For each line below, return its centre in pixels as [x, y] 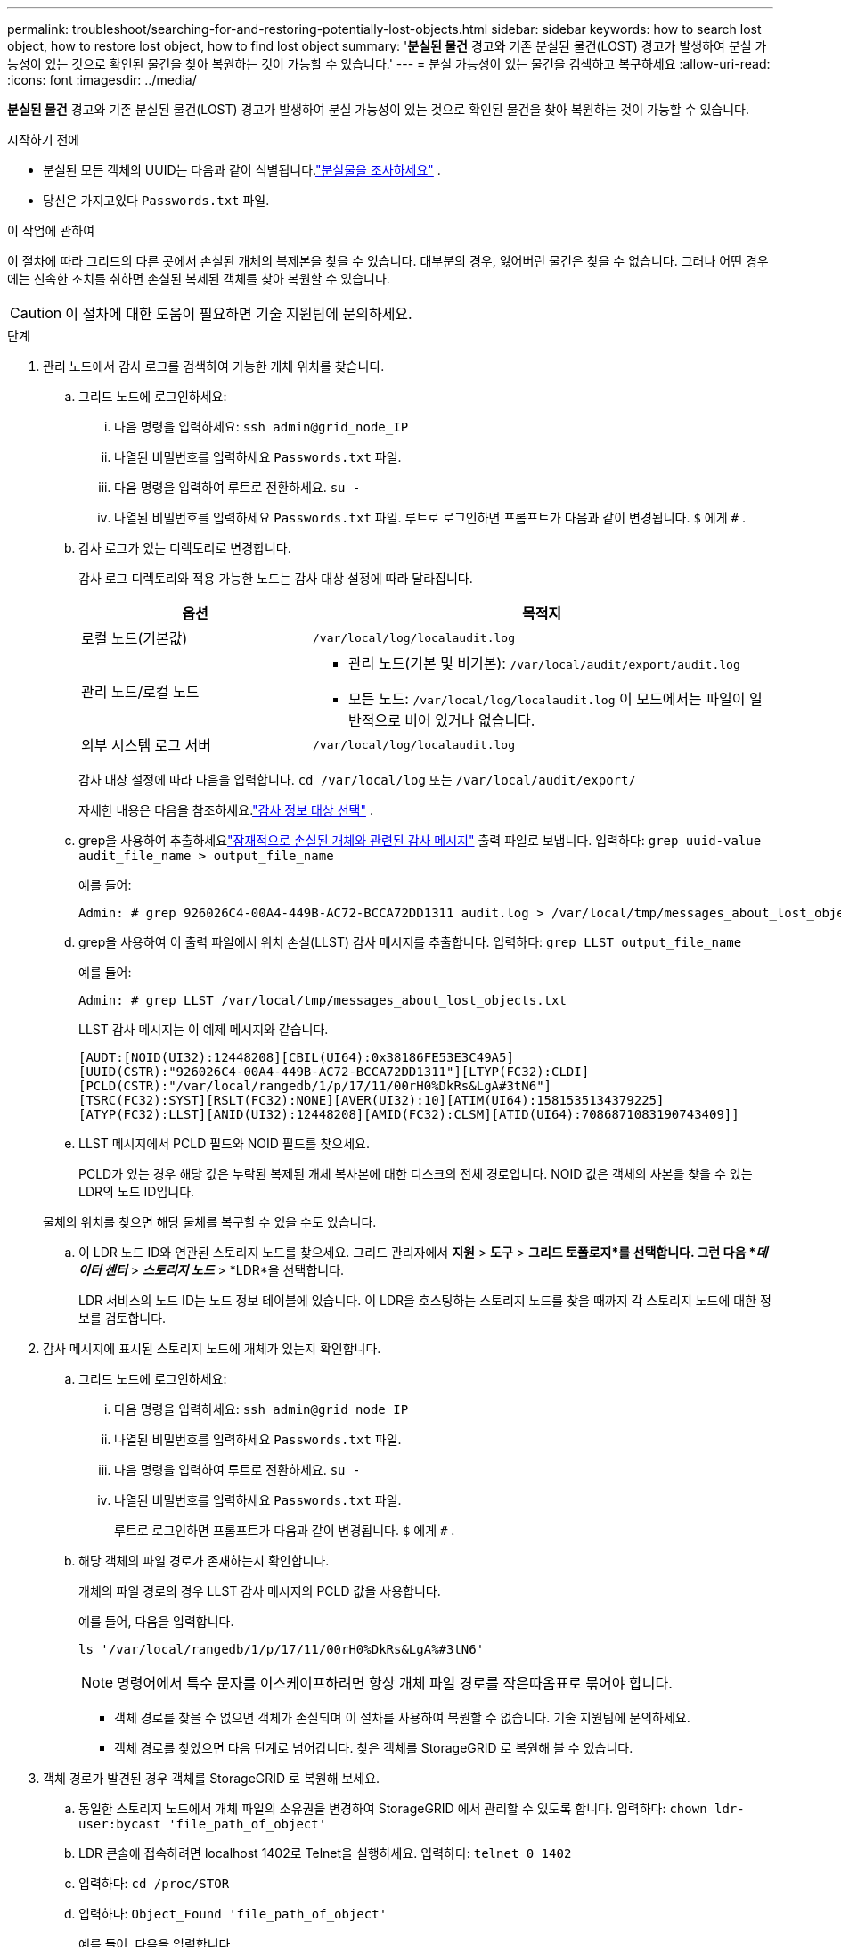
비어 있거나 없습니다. [470, 720]
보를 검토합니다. [122, 1318]
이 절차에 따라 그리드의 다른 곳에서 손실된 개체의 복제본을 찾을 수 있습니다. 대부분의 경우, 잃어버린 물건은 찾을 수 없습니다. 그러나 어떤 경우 [388, 261]
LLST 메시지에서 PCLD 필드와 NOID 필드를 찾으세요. [224, 1143]
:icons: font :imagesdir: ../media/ [102, 80]
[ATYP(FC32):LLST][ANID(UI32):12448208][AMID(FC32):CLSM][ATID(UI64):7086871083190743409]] [409, 1114]
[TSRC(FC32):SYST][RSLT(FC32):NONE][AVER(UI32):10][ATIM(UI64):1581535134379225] [372, 1100]
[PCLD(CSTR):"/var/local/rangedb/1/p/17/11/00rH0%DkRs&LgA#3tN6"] [315, 1086]
